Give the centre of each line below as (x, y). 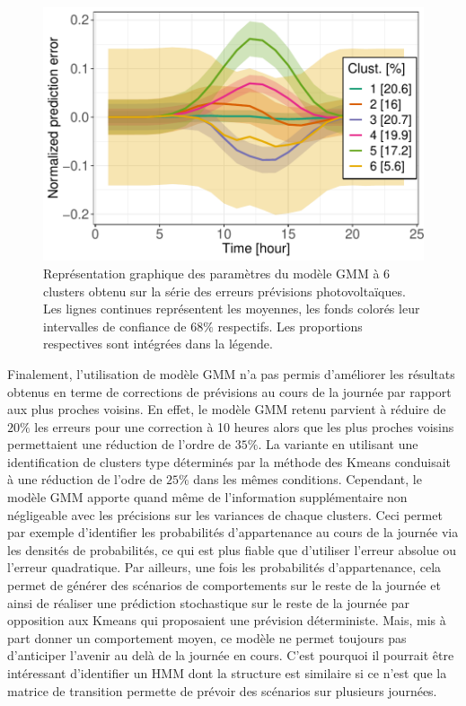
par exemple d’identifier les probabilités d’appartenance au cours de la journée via (233, 532)
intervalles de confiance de (115, 326)
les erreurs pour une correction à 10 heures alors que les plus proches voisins (244, 426)
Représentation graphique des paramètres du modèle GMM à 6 (217, 273)
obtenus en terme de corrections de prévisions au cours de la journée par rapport (229, 391)
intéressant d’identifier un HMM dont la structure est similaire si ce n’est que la (227, 673)
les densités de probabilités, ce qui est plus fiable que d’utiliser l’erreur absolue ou (232, 549)
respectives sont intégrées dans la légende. (158, 344)
